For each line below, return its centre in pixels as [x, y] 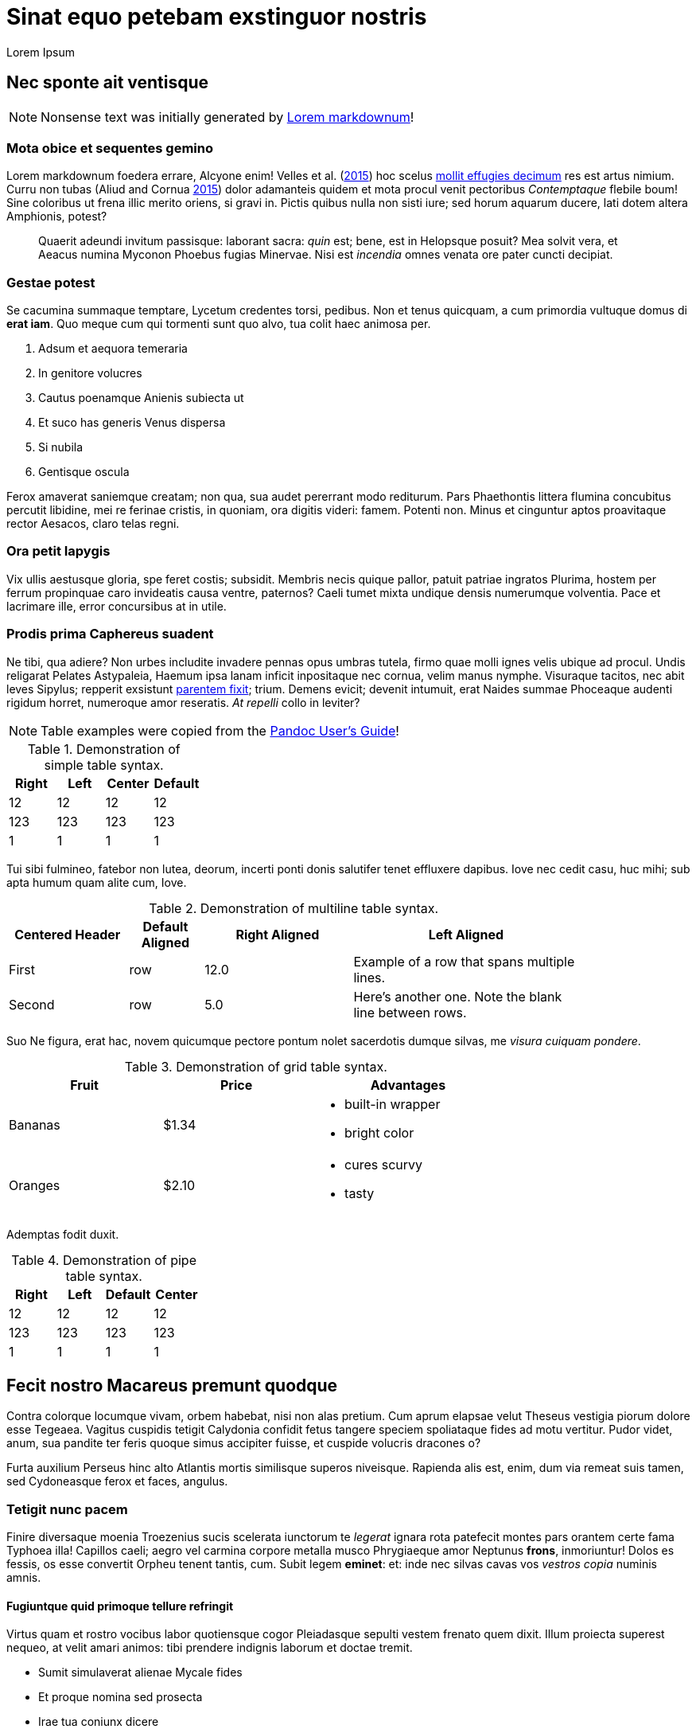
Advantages [408, 1085]
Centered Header [68, 934]
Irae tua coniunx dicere [99, 1722]
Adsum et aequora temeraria [113, 349]
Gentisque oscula [84, 472]
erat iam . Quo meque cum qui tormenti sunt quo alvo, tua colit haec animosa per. [219, 324]
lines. [369, 977]
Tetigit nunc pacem [67, 1509]
